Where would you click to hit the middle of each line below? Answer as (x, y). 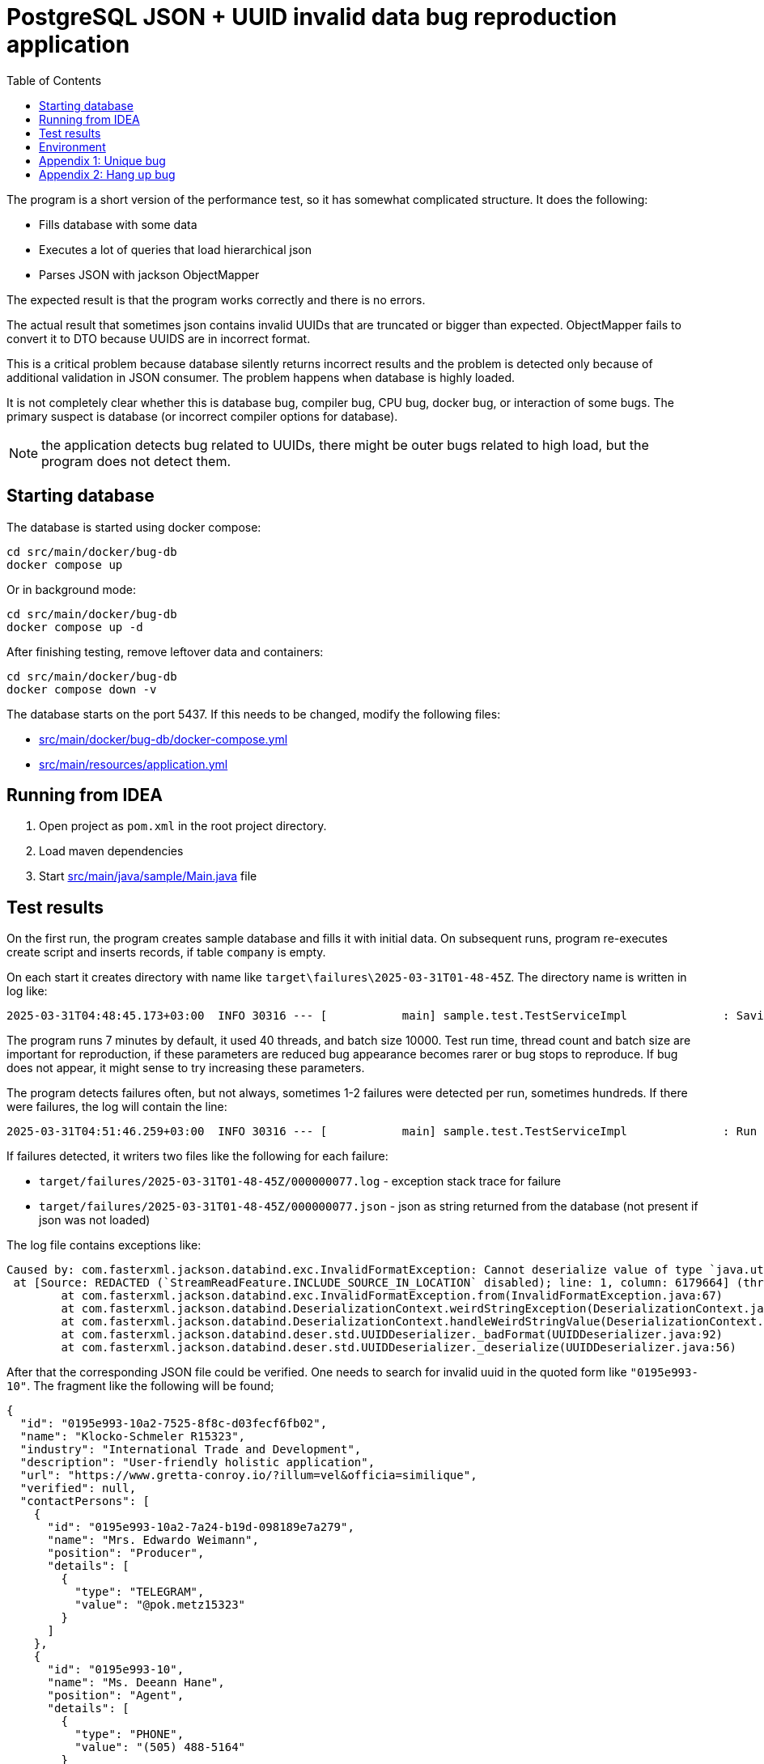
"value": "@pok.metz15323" (160, 1605)
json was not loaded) (95, 1220)
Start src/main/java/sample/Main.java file (148, 876)
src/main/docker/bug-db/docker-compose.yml (163, 739)
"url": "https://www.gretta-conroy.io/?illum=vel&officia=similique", (248, 1476)
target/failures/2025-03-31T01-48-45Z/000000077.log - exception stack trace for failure (300, 1181)
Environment (72, 146)
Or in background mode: (71, 589)
